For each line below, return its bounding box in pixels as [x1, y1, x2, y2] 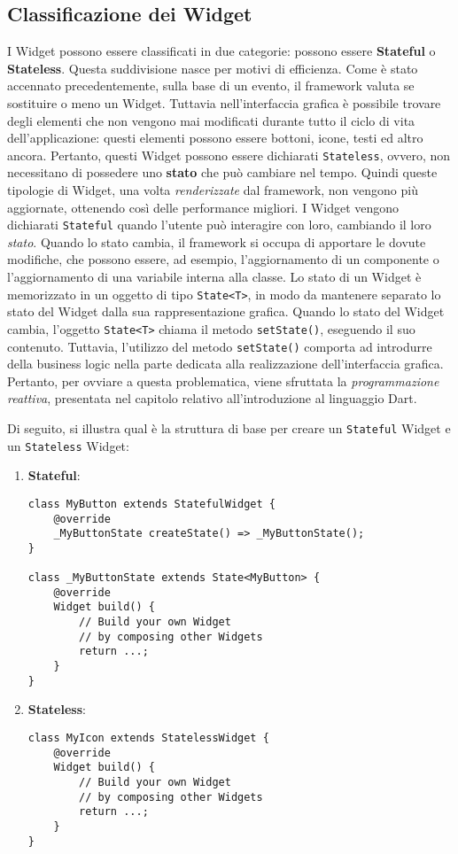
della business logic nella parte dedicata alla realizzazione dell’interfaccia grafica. [7, 354, 444, 373]
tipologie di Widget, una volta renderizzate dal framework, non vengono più [7, 181, 418, 199]
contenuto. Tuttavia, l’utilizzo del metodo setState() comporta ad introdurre [7, 337, 432, 355]
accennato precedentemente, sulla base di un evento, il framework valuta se [7, 76, 415, 95]
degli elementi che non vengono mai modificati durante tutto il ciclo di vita [7, 111, 415, 129]
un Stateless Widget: [7, 436, 129, 454]
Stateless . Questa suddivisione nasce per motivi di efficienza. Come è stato [7, 58, 418, 77]
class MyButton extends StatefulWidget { [27, 497, 276, 510]
